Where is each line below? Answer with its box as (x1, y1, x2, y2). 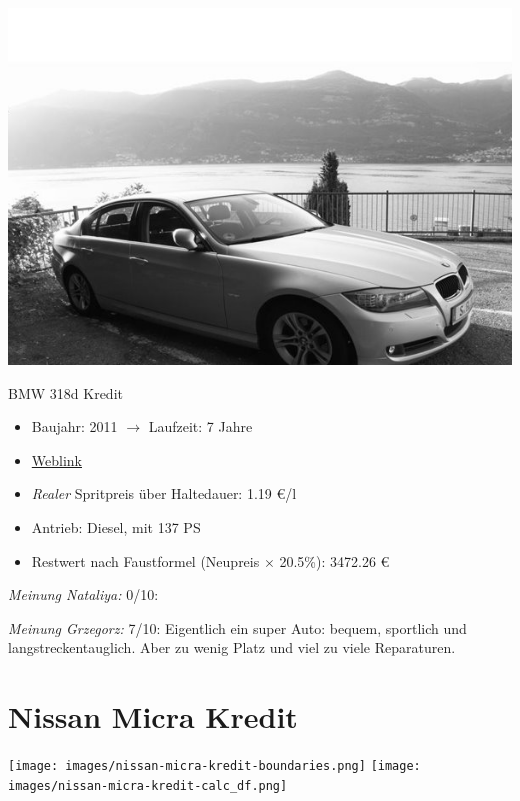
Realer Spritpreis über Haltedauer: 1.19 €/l (31, 483, 297, 504)
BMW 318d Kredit (8, 382, 123, 403)
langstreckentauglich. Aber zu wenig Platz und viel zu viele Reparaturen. (8, 637, 456, 658)
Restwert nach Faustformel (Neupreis (31, 550, 260, 571)
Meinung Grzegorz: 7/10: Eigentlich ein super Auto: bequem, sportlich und (8, 617, 467, 638)
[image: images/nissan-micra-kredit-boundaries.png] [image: (8, 759, 421, 774)
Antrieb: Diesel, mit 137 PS (31, 517, 201, 538)
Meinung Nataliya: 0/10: (8, 584, 159, 605)
